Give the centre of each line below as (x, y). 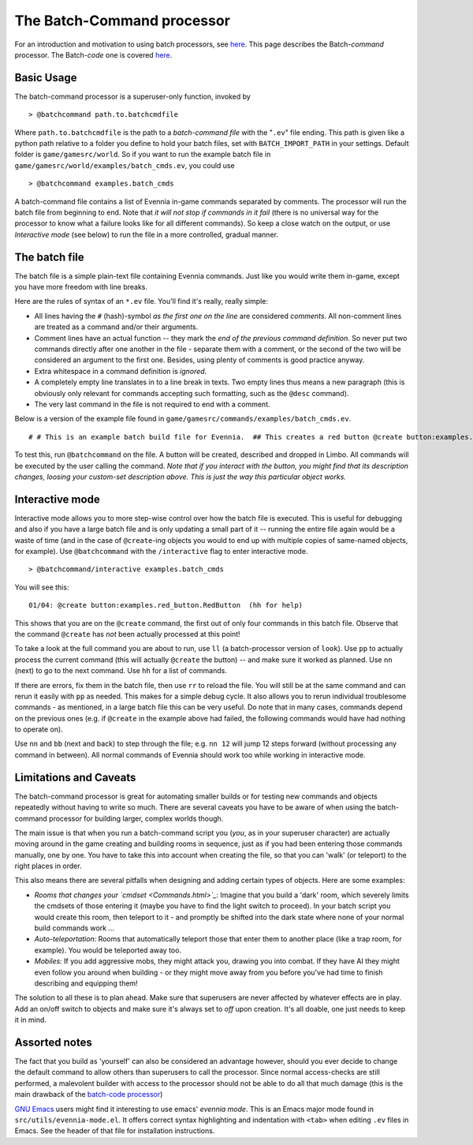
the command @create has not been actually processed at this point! (127, 634)
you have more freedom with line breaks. (81, 287)
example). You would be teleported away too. (108, 950)
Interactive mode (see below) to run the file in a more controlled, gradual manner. (147, 234)
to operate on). (39, 729)
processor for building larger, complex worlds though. (136, 818)
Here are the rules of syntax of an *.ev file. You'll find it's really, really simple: (141, 301)
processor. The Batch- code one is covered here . (93, 54)
